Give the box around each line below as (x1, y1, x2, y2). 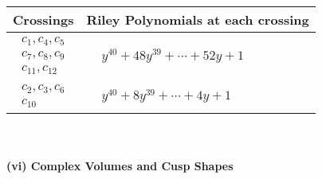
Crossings (13, 10, 74, 29)
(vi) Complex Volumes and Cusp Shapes (6, 157, 234, 173)
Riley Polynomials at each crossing (86, 10, 309, 29)
